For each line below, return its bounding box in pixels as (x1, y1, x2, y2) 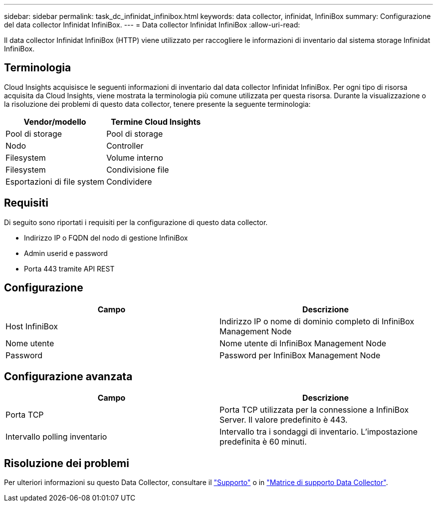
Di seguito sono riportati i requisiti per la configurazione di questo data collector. (4, 218, 268, 227)
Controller (106, 140, 144, 151)
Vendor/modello (23, 116, 86, 127)
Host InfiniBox (5, 321, 58, 331)
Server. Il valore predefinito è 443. (219, 415, 348, 425)
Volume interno (106, 152, 164, 163)
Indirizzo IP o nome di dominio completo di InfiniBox (219, 316, 415, 326)
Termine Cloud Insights (111, 116, 201, 127)
